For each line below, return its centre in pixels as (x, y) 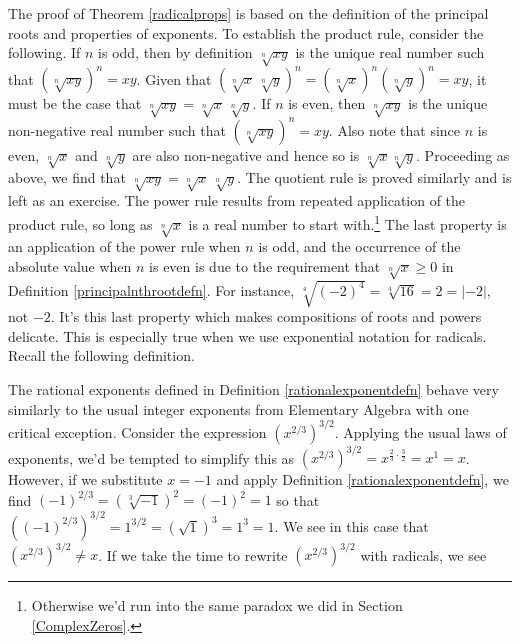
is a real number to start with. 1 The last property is (347, 222)
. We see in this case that (351, 525)
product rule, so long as (80, 223)
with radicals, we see (423, 554)
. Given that (174, 78)
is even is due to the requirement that (265, 265)
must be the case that (75, 103)
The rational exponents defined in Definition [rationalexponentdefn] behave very (253, 388)
